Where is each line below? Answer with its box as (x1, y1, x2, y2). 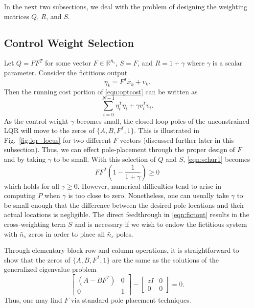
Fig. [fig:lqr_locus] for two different (4, 134, 111, 145)
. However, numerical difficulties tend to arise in (77, 180, 221, 191)
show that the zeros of (4, 254, 70, 264)
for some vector (45, 58, 91, 68)
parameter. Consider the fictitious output (4, 67, 128, 77)
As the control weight (4, 115, 69, 126)
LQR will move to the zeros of (4, 125, 94, 135)
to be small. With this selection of (53, 154, 156, 164)
